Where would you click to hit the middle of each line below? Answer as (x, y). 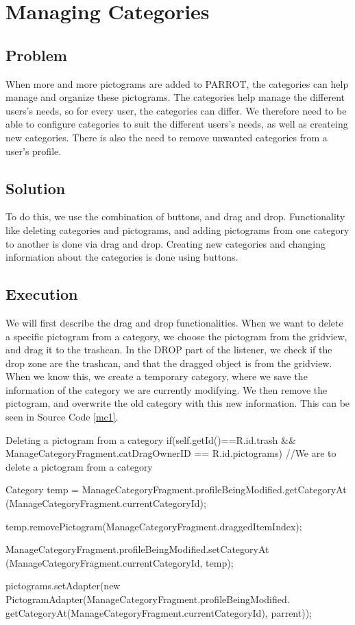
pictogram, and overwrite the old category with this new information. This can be (178, 403)
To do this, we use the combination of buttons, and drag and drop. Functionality (175, 216)
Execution (42, 294)
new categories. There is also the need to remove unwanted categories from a (167, 137)
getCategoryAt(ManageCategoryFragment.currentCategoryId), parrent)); (159, 612)
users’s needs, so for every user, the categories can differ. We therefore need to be (176, 110)
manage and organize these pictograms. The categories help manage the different (175, 97)
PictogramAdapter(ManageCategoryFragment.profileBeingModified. (148, 599)
